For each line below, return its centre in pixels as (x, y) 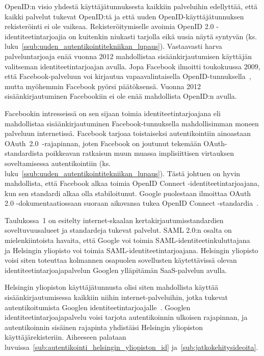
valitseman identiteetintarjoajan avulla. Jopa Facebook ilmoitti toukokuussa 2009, (133, 66)
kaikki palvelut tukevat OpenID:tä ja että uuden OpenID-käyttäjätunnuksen (124, 16)
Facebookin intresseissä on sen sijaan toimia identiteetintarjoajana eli (113, 113)
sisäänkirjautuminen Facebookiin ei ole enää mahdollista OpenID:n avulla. (121, 96)
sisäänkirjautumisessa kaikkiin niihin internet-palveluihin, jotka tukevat (116, 297)
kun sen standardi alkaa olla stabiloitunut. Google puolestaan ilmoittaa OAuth (128, 193)
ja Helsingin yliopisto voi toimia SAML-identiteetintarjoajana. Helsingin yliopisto (131, 250)
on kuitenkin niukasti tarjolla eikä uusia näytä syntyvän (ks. (163, 36)
